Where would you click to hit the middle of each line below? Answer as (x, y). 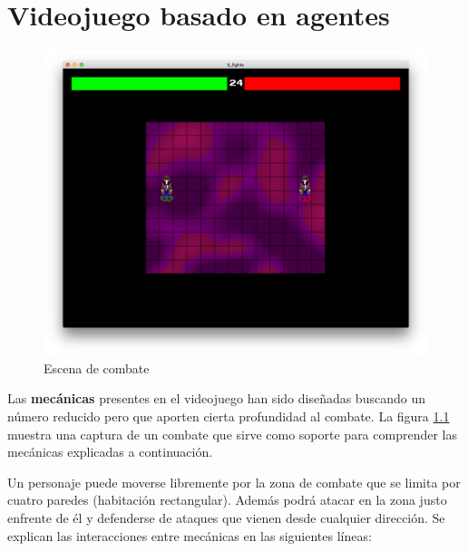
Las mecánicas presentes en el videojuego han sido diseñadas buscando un (216, 398)
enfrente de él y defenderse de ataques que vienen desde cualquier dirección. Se (226, 517)
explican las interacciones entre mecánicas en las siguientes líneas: (190, 535)
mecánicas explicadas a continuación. (110, 452)
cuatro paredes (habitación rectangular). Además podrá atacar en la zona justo (227, 500)
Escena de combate (97, 367)
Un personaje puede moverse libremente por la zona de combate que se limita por (234, 482)
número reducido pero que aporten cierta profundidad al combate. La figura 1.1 (229, 416)
